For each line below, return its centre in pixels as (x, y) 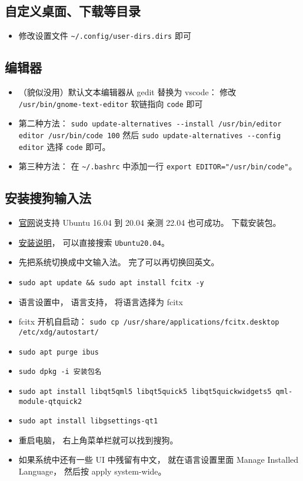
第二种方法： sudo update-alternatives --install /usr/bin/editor (150, 123)
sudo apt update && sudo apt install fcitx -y (111, 283)
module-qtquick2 (50, 401)
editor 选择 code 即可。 (64, 146)
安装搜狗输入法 (48, 198)
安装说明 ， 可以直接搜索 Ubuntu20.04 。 (94, 242)
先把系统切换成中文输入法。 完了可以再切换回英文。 (119, 262)
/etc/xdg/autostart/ (59, 332)
